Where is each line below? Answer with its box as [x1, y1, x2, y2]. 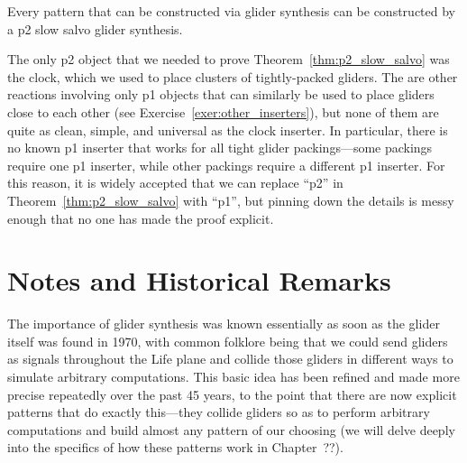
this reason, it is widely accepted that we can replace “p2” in [7, 173, 343, 192]
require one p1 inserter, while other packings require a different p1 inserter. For [7, 155, 445, 174]
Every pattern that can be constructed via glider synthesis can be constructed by [7, 2, 455, 20]
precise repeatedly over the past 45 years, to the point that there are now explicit [7, 384, 457, 403]
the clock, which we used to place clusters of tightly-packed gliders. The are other [7, 67, 458, 86]
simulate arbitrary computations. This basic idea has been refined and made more [7, 367, 460, 386]
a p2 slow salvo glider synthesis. [7, 19, 183, 38]
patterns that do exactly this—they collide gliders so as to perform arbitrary [7, 403, 430, 421]
